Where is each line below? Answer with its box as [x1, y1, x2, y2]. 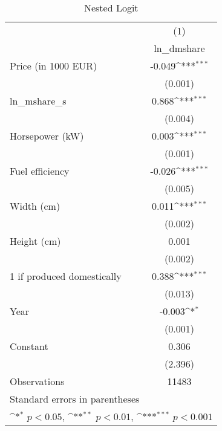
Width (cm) [10, 199, 60, 213]
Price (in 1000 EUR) [10, 59, 97, 73]
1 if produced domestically [10, 269, 122, 283]
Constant [10, 339, 48, 353]
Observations [10, 374, 65, 388]
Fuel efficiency [10, 164, 70, 178]
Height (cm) [10, 234, 61, 248]
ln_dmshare [154, 41, 205, 55]
